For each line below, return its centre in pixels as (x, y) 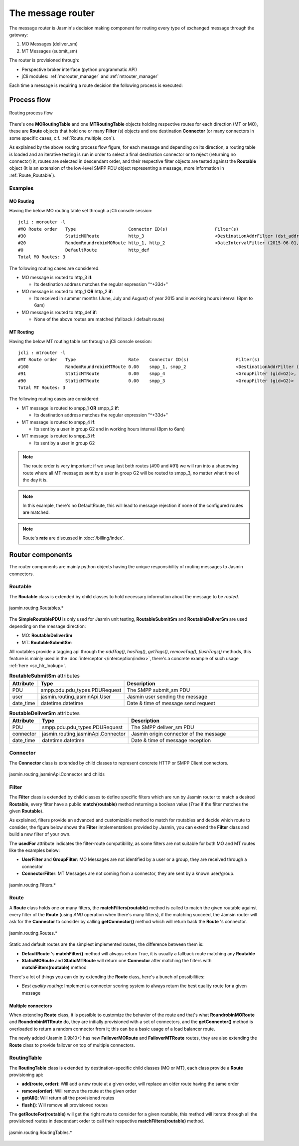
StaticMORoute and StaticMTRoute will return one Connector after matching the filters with (117, 960)
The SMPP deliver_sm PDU (163, 727)
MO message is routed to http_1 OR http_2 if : (67, 291)
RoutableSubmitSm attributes (44, 676)
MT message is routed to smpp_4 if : (59, 422)
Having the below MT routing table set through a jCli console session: (80, 341)
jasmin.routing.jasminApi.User (76, 697)
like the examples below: (35, 850)
